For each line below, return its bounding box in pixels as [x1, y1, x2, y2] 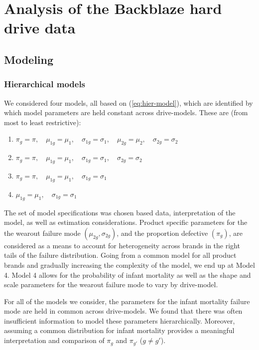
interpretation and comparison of [4, 335, 105, 346]
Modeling [4, 51, 54, 67]
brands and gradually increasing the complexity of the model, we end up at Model [4, 259, 255, 270]
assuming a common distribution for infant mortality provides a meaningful [4, 325, 235, 336]
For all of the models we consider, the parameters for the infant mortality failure [4, 296, 250, 306]
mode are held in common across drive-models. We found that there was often [4, 306, 243, 316]
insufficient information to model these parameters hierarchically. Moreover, [4, 315, 235, 326]
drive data [4, 17, 76, 38]
